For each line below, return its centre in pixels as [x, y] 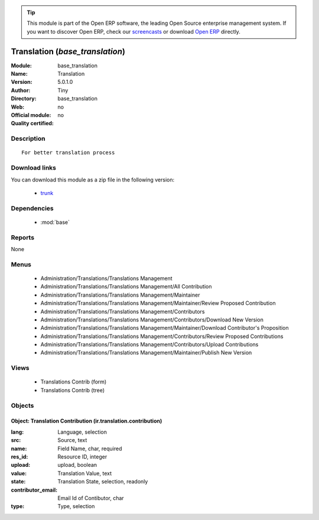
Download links [33, 168]
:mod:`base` [55, 222]
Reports [23, 238]
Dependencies [32, 208]
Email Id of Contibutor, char [91, 498]
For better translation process [68, 153]
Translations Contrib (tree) [73, 390]
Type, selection [76, 506]
